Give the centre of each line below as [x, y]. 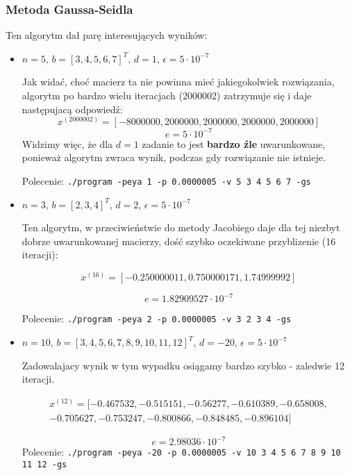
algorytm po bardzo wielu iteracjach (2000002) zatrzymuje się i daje [167, 95]
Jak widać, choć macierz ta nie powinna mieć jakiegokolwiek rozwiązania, [178, 82]
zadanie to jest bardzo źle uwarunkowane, [234, 143]
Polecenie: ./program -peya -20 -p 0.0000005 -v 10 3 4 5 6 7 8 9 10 [181, 452]
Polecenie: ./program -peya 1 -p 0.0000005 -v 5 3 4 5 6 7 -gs [166, 180]
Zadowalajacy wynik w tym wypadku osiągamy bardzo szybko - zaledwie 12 [183, 365]
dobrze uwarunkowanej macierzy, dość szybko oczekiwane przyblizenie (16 [179, 241]
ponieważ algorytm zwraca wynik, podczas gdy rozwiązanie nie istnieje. [174, 157]
